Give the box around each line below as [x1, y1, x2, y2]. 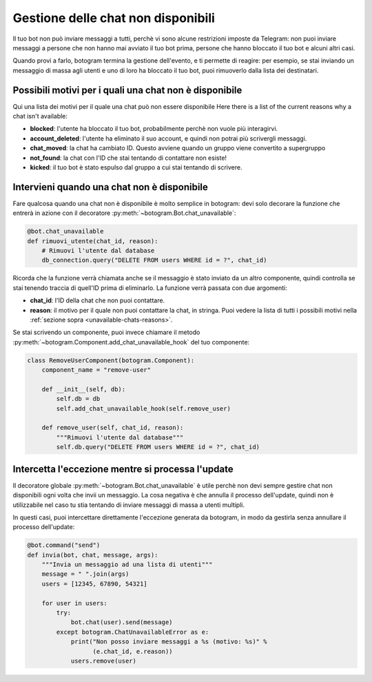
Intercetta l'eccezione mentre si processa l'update [12, 463, 234, 475]
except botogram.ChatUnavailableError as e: [56, 628, 209, 636]
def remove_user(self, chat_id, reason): [41, 424, 184, 432]
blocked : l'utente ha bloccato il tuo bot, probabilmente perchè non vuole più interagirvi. [30, 125, 278, 133]
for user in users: [41, 599, 108, 607]
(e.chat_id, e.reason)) [92, 648, 173, 655]
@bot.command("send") [27, 541, 101, 549]
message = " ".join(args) [41, 570, 130, 578]
